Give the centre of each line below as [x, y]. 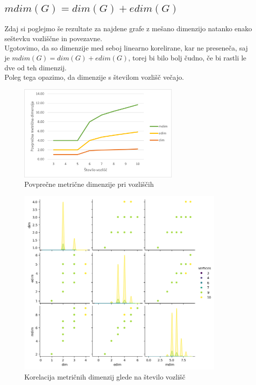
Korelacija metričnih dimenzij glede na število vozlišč [105, 376]
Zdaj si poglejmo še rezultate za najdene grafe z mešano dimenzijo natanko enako [128, 28]
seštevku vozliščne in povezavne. [53, 38]
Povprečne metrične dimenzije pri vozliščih [89, 184]
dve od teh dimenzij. [36, 67]
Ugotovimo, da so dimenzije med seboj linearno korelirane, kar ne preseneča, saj [126, 48]
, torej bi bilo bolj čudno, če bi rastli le [187, 57]
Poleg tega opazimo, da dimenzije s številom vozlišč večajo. [94, 77]
